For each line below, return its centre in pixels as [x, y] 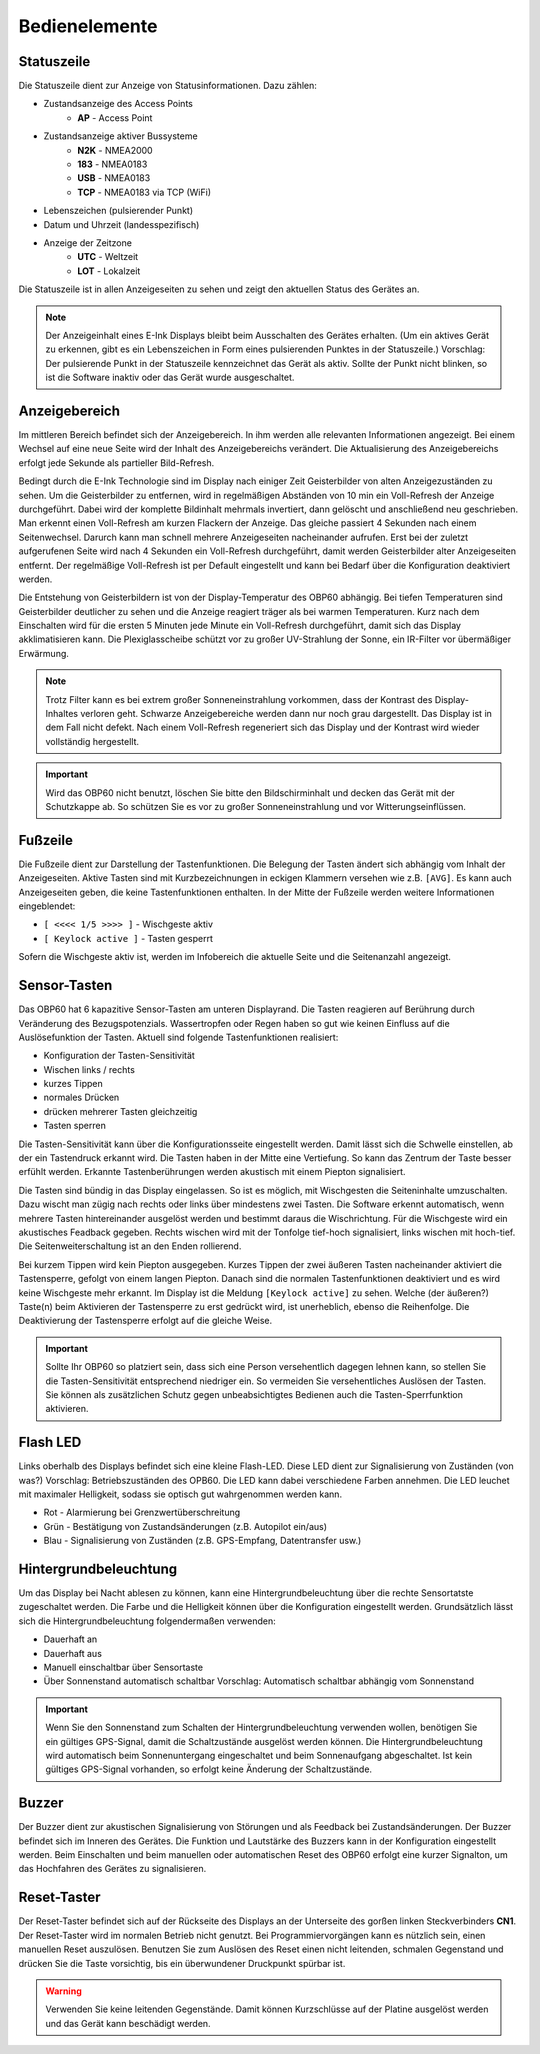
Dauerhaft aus [72, 1653]
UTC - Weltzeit [108, 257]
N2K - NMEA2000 [115, 150]
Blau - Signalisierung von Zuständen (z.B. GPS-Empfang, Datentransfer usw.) [202, 1541]
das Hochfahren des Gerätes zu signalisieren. [112, 1869]
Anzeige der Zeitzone [87, 242]
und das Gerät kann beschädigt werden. [128, 2023]
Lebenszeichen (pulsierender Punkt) [118, 211]
